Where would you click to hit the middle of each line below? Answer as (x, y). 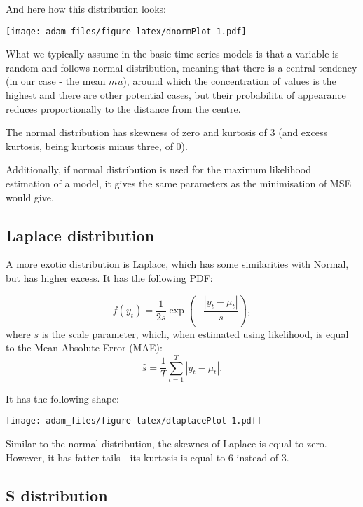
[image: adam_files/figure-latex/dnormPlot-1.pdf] (126, 31)
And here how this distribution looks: (86, 8)
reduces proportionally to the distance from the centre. (123, 108)
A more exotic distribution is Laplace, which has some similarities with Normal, (177, 264)
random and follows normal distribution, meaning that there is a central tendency (181, 67)
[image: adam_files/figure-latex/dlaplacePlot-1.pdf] (134, 421)
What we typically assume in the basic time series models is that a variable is (172, 54)
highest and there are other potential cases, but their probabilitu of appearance (176, 95)
